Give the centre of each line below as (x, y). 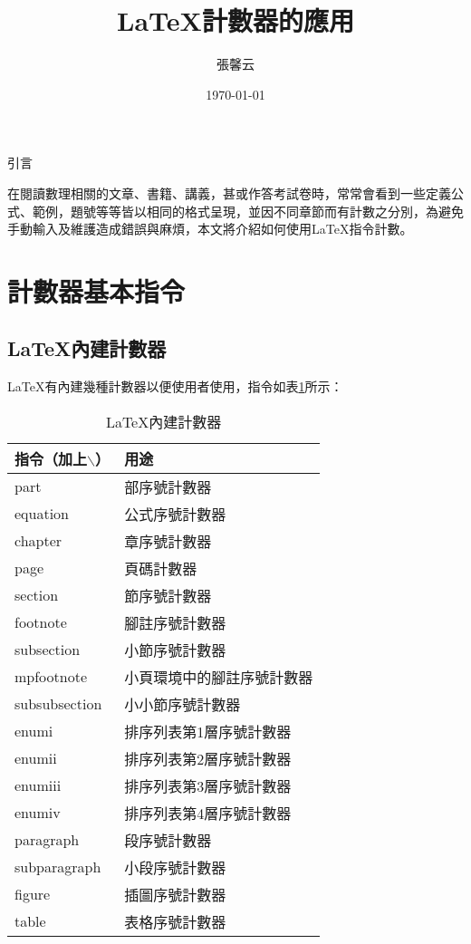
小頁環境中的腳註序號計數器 (219, 677)
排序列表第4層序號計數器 (208, 813)
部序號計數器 (168, 486)
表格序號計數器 (175, 921)
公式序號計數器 (175, 514)
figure (33, 894)
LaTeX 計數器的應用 (235, 20)
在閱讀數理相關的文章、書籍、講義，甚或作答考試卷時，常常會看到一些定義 (229, 193)
